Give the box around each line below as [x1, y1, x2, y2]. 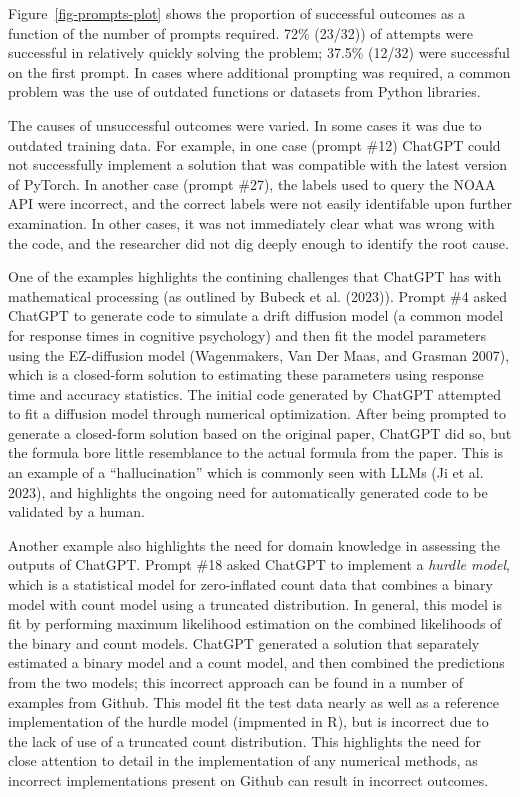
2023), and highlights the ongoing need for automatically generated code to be [8, 481, 488, 502]
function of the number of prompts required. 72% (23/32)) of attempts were [8, 22, 474, 43]
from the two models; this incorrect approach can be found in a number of [8, 672, 463, 692]
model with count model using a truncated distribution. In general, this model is [8, 593, 502, 614]
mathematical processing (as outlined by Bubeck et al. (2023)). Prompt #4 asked [8, 285, 507, 306]
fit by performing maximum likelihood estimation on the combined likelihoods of [8, 613, 502, 634]
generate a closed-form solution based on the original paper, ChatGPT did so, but [8, 422, 512, 443]
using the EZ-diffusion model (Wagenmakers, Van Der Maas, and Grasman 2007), [8, 344, 510, 365]
